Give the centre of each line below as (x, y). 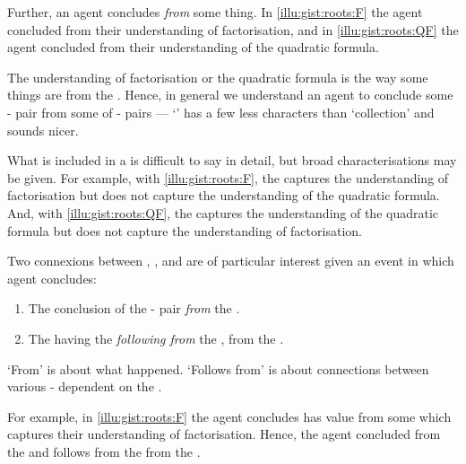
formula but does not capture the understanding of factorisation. (185, 230)
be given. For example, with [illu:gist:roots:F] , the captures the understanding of (228, 177)
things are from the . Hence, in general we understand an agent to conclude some (230, 95)
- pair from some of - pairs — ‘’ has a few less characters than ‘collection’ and (221, 112)
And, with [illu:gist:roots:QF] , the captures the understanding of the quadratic (223, 212)
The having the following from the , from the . (156, 338)
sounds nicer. (43, 130)
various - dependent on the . (85, 386)
